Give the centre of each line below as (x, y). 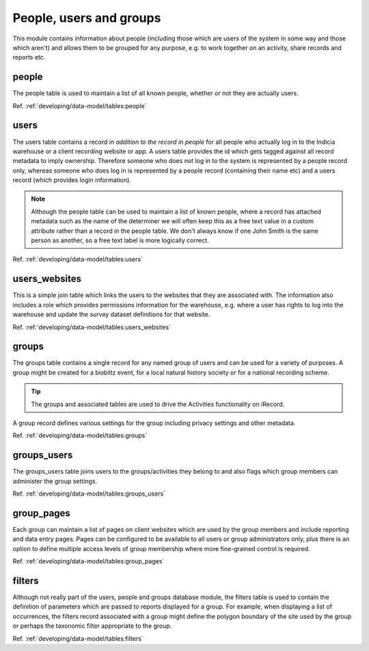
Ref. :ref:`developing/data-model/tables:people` (80, 105)
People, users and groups (87, 18)
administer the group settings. (55, 481)
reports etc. (29, 58)
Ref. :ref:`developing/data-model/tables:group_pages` (88, 561)
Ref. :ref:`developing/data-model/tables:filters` (78, 638)
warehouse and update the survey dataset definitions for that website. (111, 314)
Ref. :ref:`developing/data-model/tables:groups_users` (89, 494)
